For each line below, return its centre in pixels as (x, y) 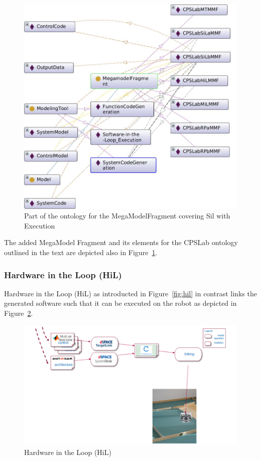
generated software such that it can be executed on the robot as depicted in (120, 303)
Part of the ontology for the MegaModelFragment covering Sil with (127, 216)
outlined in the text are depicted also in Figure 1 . (81, 252)
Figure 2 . (19, 313)
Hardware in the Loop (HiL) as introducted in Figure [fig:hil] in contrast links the (130, 293)
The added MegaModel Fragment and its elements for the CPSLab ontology (121, 242)
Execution (40, 225)
